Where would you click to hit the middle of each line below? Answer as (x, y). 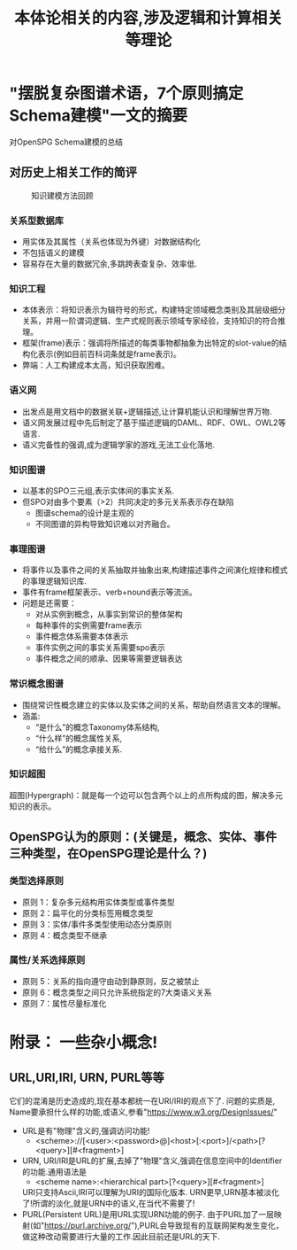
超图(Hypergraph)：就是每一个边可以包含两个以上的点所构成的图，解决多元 (146, 795)
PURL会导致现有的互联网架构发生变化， (212, 1225)
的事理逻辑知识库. (54, 581)
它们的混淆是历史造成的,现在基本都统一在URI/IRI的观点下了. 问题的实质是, (142, 1100)
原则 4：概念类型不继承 (65, 935)
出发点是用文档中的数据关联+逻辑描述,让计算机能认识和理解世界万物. (147, 411)
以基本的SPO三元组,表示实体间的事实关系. (98, 490)
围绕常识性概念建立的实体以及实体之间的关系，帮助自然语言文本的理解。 (153, 704)
